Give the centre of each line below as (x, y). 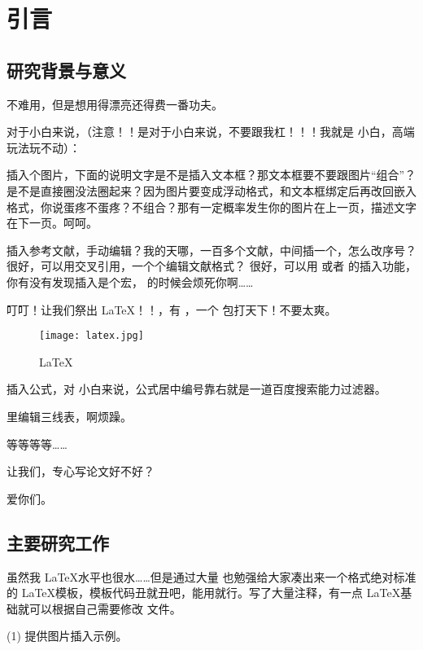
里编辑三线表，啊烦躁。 (69, 416)
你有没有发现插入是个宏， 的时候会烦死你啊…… (130, 281)
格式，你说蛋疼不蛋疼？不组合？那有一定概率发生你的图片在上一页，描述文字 (211, 206)
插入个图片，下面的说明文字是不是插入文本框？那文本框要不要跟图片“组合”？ (211, 175)
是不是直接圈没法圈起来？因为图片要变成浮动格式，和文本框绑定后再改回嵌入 (211, 190)
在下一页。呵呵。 (52, 223)
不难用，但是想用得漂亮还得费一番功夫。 (115, 104)
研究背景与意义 (66, 70)
